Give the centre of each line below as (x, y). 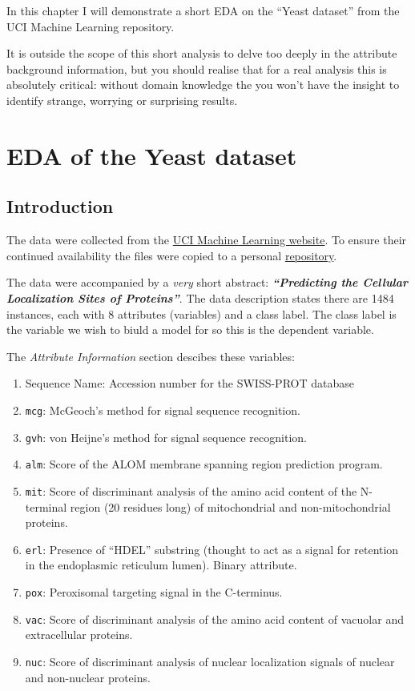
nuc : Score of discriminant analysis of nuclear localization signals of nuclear (210, 661)
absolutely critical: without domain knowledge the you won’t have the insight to (203, 84)
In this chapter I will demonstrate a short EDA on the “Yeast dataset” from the (203, 10)
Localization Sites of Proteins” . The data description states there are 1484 (200, 297)
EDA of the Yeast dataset (152, 155)
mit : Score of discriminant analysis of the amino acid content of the (191, 490)
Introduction (60, 206)
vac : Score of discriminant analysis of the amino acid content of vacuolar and (214, 619)
